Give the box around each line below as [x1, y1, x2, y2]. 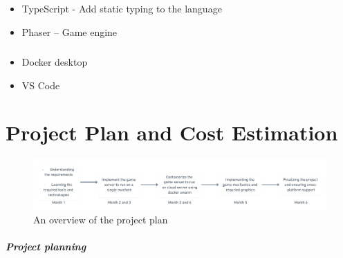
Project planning [6, 239, 86, 254]
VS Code [21, 77, 60, 92]
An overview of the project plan [33, 212, 168, 227]
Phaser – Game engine [21, 24, 118, 39]
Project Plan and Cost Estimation [6, 118, 338, 147]
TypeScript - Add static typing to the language [21, 1, 222, 16]
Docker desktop [21, 54, 88, 68]
